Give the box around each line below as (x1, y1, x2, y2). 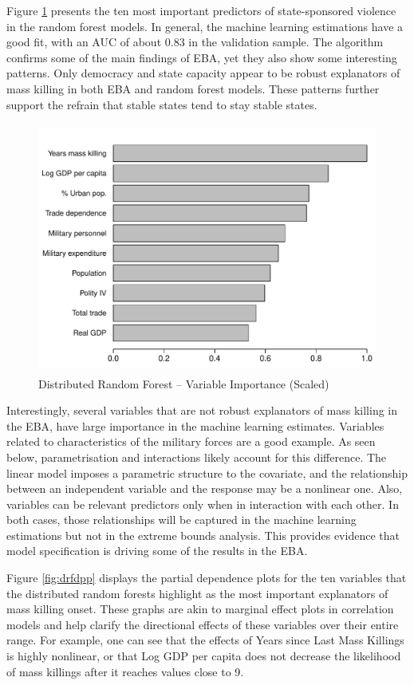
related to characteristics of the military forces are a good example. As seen (6, 433, 376, 450)
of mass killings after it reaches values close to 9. (6, 663, 244, 679)
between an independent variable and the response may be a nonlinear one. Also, (6, 480, 403, 497)
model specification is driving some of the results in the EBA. (6, 542, 308, 559)
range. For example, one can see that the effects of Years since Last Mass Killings (6, 632, 404, 648)
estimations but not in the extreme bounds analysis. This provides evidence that (6, 526, 400, 543)
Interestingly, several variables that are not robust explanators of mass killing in (6, 402, 398, 419)
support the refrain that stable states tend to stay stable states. (6, 96, 317, 112)
